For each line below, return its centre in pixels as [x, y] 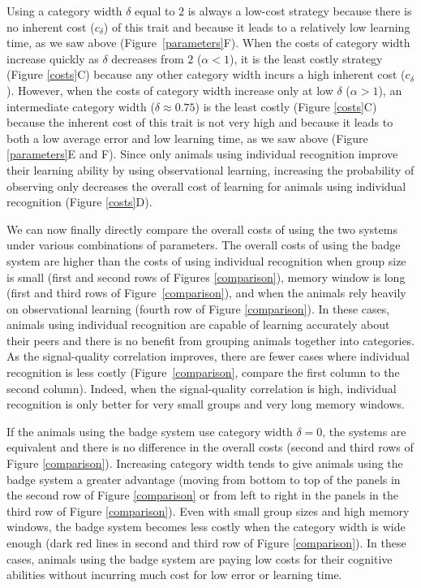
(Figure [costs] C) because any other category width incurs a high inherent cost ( [206, 74]
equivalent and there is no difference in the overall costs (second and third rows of [210, 447]
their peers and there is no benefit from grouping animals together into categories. [211, 340]
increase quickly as [53, 58]
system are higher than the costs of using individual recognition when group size [206, 260]
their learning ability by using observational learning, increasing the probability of [210, 169]
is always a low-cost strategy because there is [300, 11]
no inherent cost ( [51, 26]
